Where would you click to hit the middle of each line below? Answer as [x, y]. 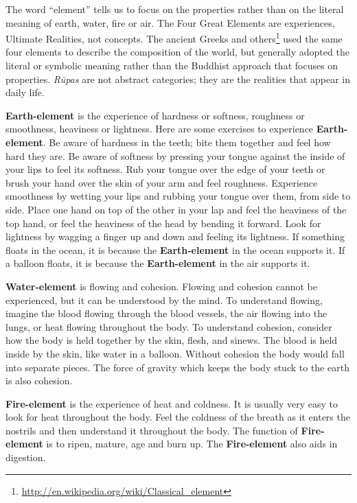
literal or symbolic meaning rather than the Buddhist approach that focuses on [172, 66]
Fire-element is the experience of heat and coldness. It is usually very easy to [172, 403]
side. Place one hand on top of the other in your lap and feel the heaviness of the [176, 209]
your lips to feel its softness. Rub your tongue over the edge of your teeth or [165, 169]
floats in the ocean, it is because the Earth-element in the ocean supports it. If [175, 249]
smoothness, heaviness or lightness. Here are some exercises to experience [160, 129]
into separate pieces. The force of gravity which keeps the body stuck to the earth [177, 367]
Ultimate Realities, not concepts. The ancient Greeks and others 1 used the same [174, 37]
